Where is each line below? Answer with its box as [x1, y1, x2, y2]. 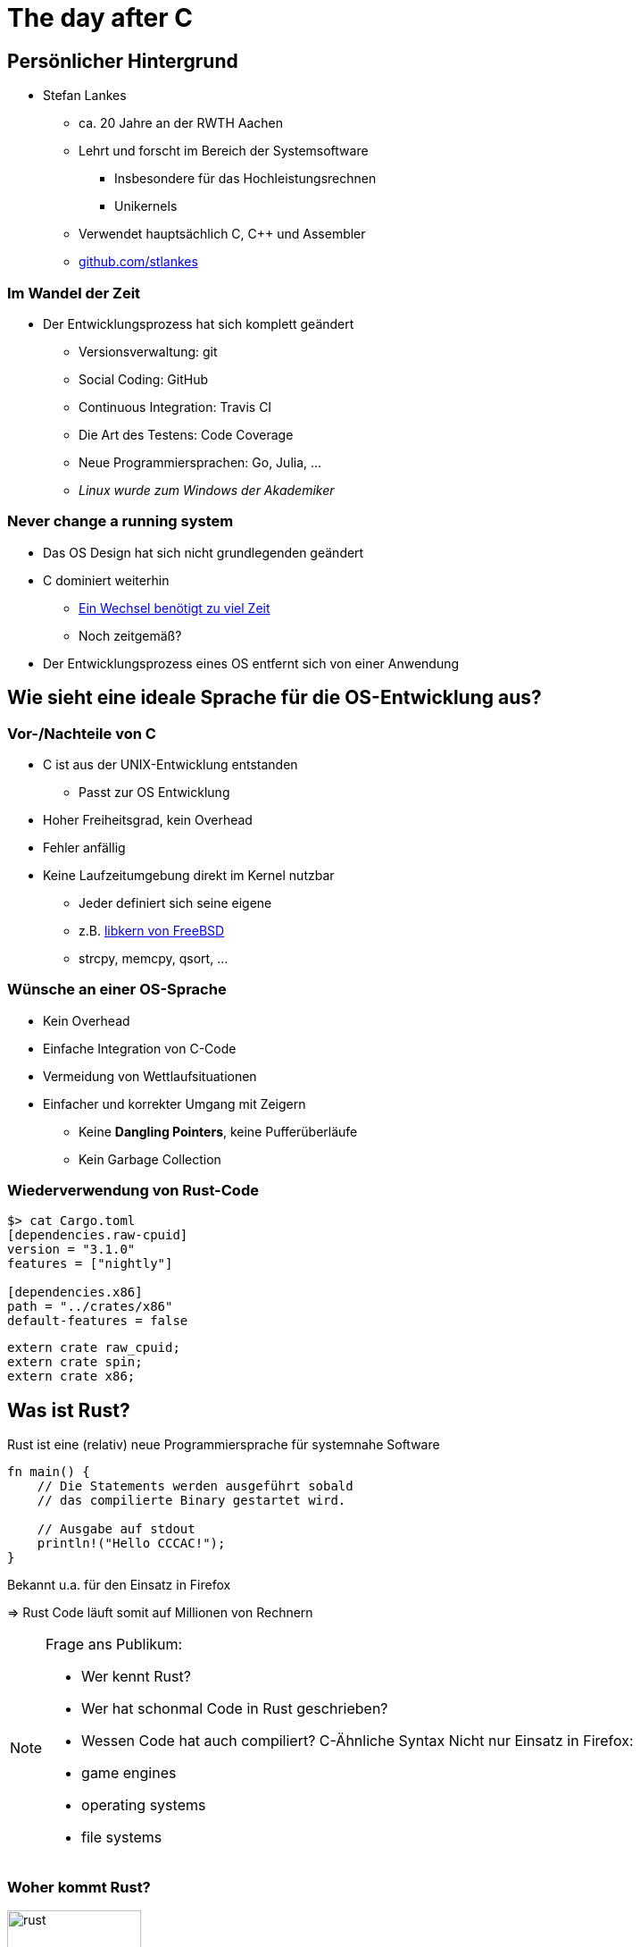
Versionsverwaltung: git [79, 343, 218, 359]
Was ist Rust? [7, 1398, 130, 1422]
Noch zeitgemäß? [79, 627, 182, 643]
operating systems [81, 1796, 206, 1815]
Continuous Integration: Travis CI [79, 399, 272, 415]
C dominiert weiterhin [43, 572, 170, 588]
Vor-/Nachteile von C [7, 724, 156, 743]
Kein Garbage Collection [79, 1151, 221, 1167]
